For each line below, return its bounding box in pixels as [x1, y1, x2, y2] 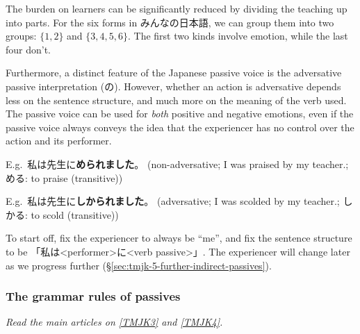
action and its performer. [6, 133, 112, 148]
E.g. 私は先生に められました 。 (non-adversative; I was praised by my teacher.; [6, 156, 349, 171]
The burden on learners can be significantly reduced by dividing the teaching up [6, 1, 347, 15]
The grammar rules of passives [6, 287, 181, 305]
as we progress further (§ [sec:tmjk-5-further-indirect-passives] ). [6, 258, 272, 272]
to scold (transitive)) [31, 207, 119, 222]
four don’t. [6, 42, 51, 56]
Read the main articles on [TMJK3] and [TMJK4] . [6, 315, 223, 329]
